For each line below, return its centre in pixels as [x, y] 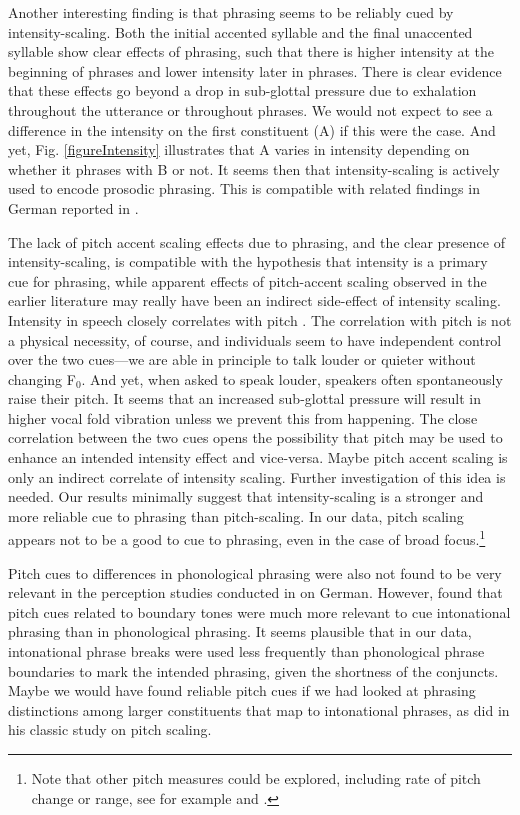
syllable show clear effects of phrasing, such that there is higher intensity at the [251, 51]
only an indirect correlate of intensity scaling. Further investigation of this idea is [257, 476]
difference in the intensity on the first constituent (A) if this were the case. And [252, 129]
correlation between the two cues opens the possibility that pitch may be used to [255, 437]
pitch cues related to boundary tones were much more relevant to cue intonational [259, 611]
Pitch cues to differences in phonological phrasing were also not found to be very [255, 572]
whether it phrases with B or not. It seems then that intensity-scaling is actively [254, 168]
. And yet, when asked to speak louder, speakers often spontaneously [292, 378]
